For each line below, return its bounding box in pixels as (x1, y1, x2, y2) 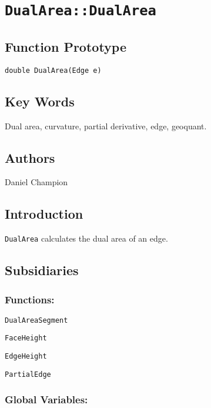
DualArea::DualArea (5, 2, 156, 19)
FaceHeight (5, 334, 47, 343)
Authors (5, 148, 55, 166)
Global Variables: (5, 392, 88, 407)
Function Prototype (5, 37, 126, 55)
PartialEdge (5, 370, 51, 379)
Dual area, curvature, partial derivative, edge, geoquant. (5, 119, 207, 132)
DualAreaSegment (5, 316, 68, 325)
